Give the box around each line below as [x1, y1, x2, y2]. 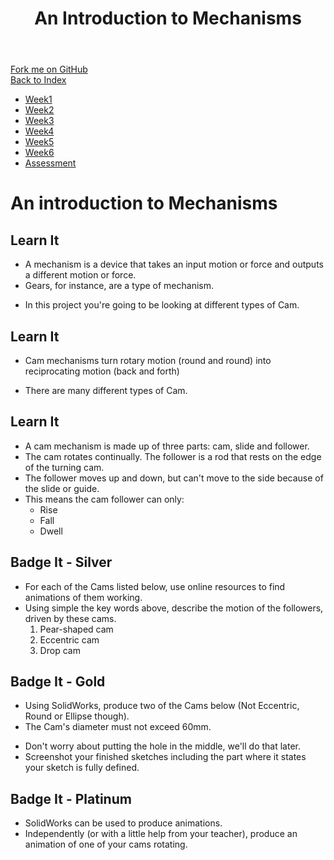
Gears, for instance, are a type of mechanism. [24, 280, 214, 292]
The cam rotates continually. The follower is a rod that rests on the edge [24, 450, 322, 462]
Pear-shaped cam [39, 623, 114, 635]
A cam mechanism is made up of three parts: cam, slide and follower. [24, 440, 310, 452]
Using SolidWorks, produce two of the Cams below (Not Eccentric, [24, 700, 300, 712]
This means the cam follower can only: [24, 493, 185, 505]
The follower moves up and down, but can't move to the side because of [24, 472, 324, 484]
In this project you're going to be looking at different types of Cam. [24, 299, 300, 311]
